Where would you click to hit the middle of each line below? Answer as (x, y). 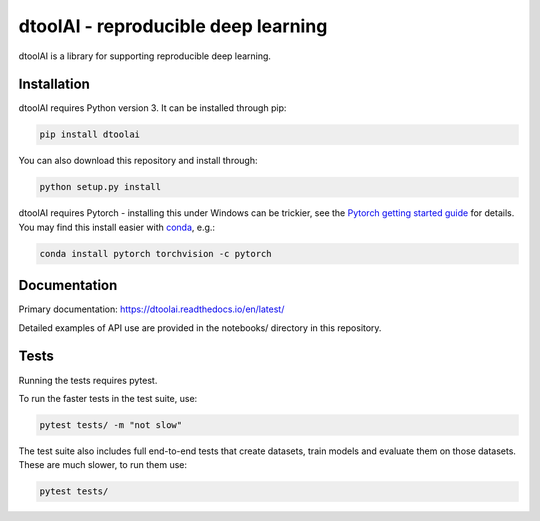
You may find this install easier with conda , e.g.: (116, 227)
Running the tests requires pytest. (88, 380)
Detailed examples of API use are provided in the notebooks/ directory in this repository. (200, 327)
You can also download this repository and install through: (138, 161)
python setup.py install (100, 187)
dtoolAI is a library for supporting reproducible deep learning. (145, 56)
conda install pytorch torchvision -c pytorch (155, 253)
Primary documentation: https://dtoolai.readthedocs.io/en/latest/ (151, 309)
